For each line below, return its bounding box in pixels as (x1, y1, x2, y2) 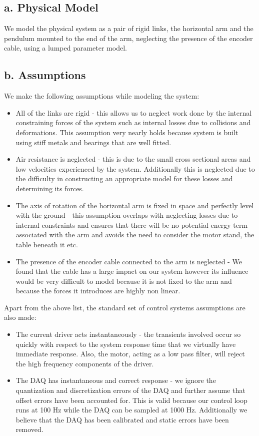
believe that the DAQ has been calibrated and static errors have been (15, 414, 229, 424)
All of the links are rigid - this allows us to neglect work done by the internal (15, 107, 252, 118)
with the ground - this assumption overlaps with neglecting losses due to (15, 210, 238, 220)
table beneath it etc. (15, 239, 78, 249)
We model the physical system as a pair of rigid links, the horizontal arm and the (4, 23, 253, 34)
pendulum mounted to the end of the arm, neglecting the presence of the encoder (4, 33, 253, 43)
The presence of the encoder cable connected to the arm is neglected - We (15, 256, 242, 266)
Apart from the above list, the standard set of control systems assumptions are (4, 302, 245, 312)
